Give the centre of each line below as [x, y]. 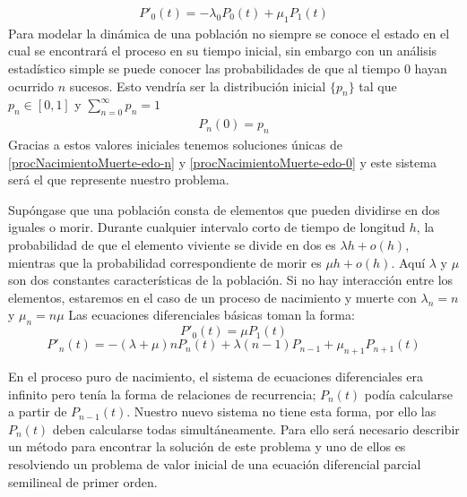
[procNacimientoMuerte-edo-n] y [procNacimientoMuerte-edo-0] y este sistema [222, 162]
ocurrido [31, 86]
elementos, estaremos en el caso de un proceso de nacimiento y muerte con [212, 297]
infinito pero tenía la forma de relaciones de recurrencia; [162, 394]
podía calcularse [408, 394]
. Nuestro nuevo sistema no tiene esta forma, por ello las [281, 411]
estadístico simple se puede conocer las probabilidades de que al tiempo [204, 69]
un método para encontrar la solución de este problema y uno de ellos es [207, 446]
